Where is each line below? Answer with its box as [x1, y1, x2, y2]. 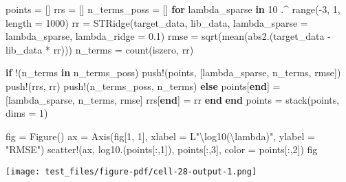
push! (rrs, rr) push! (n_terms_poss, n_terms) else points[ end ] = [6, 78, 281, 93]
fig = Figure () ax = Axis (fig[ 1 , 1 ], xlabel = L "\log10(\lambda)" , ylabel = [6, 128, 315, 143]
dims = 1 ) [6, 106, 48, 120]
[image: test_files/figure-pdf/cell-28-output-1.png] [6, 166, 257, 177]
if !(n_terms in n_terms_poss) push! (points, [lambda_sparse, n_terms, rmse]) [6, 65, 341, 80]
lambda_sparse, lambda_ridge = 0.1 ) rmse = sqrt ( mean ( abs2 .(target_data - [6, 29, 331, 43]
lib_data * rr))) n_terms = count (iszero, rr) [6, 42, 194, 56]
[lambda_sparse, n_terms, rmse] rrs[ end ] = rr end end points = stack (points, [6, 92, 340, 106]
